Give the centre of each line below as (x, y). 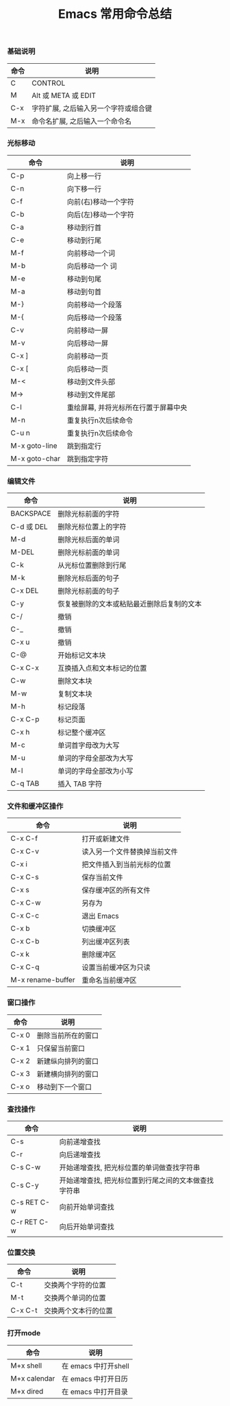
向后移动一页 (87, 369)
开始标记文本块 (82, 656)
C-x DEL (25, 591)
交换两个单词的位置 (75, 1298)
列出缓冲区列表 (106, 942)
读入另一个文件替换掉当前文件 (130, 852)
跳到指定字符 (87, 459)
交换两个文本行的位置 (78, 1311)
